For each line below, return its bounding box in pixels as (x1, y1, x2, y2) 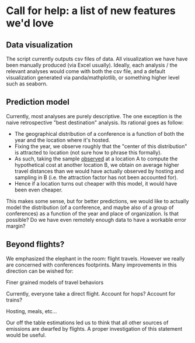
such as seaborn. (6, 80, 48, 87)
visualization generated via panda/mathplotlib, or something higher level (6, 74, 180, 81)
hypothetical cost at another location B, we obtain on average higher (14, 161, 180, 168)
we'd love (6, 16, 54, 30)
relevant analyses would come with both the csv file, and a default (6, 68, 165, 74)
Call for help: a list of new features (6, 4, 176, 18)
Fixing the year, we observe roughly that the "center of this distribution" (14, 142, 187, 150)
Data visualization (6, 40, 73, 50)
